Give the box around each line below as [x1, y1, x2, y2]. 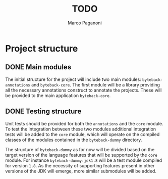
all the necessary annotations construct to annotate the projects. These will [5, 87, 162, 93]
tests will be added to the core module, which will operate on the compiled [5, 131, 160, 137]
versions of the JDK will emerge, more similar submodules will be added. [5, 168, 156, 174]
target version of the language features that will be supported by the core [5, 152, 157, 158]
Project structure [5, 42, 78, 54]
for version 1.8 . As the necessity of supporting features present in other [5, 162, 155, 168]
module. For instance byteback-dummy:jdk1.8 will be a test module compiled [5, 157, 162, 163]
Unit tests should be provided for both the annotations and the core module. [5, 120, 163, 126]
